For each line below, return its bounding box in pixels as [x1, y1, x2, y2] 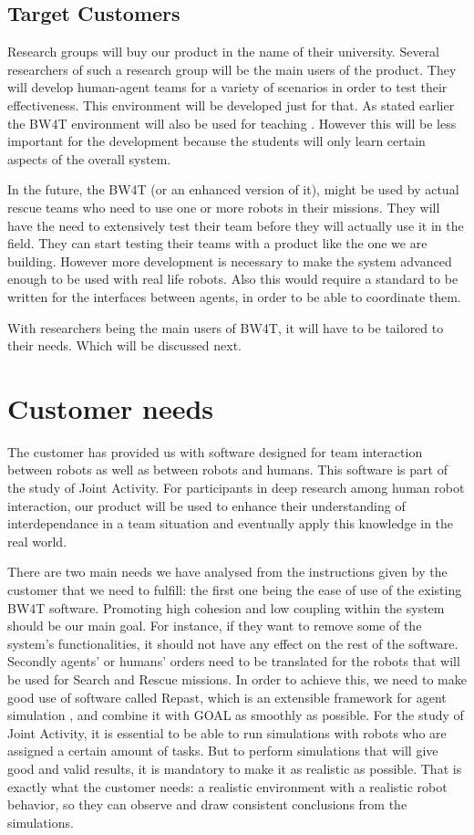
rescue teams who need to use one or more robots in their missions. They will [7, 197, 440, 216]
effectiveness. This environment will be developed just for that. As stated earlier [7, 95, 455, 114]
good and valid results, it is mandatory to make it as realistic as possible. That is [7, 758, 462, 778]
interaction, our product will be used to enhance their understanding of [7, 496, 406, 515]
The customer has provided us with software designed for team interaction [7, 442, 423, 461]
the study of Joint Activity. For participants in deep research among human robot [7, 478, 465, 497]
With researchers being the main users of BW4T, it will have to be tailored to [7, 318, 444, 337]
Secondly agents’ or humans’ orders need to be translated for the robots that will [7, 652, 460, 671]
